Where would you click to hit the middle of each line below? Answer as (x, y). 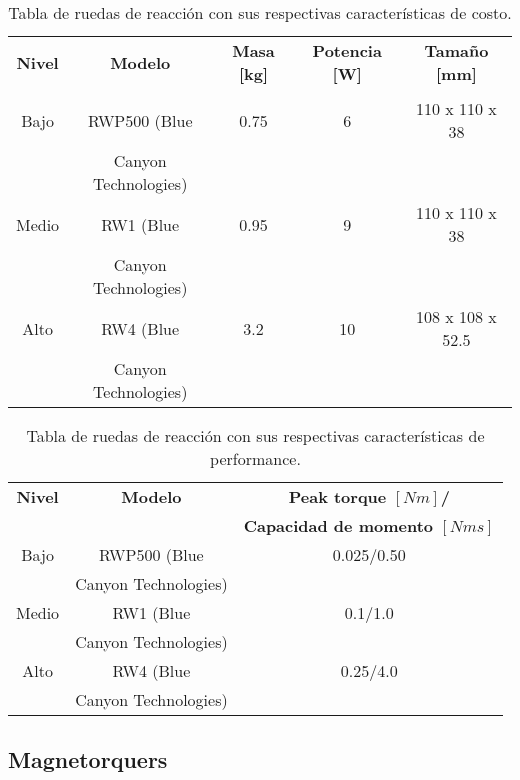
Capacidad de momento (338, 525)
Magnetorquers (88, 759)
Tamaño (456, 50)
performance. (255, 458)
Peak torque (337, 496)
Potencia (347, 50)
